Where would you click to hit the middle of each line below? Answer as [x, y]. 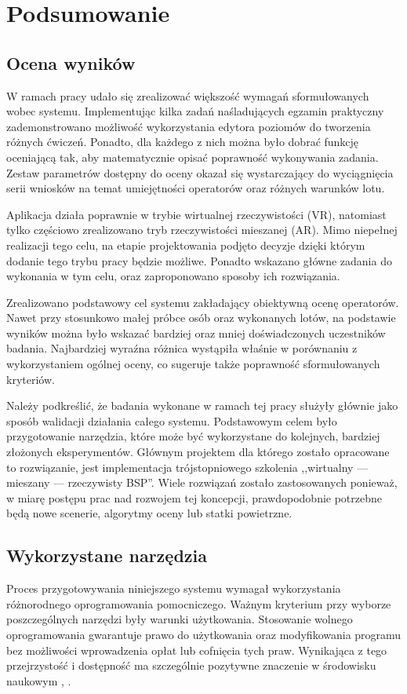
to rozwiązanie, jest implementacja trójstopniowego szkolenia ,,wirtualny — [187, 467]
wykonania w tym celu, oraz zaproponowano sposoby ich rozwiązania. [173, 276]
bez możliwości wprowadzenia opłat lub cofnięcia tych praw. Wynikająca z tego [197, 650]
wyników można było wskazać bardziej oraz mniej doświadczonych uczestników [196, 332]
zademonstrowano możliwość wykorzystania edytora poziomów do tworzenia [189, 126]
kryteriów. [31, 379]
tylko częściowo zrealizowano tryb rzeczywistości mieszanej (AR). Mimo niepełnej [202, 230]
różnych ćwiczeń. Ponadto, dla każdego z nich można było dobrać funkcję [183, 142]
